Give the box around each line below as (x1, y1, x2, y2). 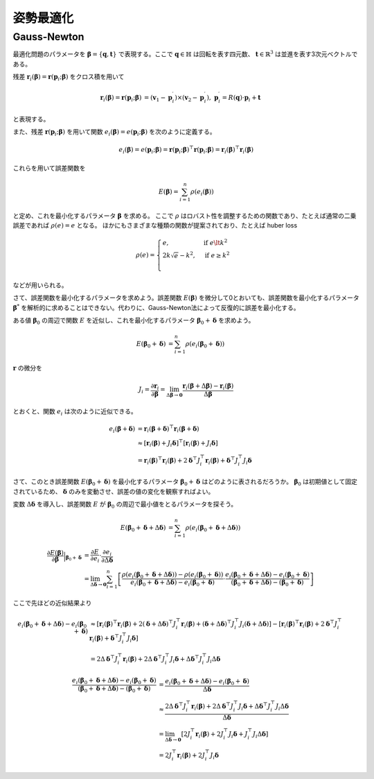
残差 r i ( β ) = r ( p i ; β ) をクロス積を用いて (12, 73, 125, 83)
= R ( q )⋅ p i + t (222, 94, 261, 103)
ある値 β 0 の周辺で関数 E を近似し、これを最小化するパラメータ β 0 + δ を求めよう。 (12, 316, 255, 326)
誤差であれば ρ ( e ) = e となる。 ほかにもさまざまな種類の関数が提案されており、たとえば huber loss (12, 221, 298, 230)
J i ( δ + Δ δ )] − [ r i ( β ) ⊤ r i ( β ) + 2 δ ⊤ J (239, 618, 337, 629)
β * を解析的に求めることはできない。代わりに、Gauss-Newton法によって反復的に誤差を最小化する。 (12, 302, 301, 311)
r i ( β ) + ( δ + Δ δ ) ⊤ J (181, 618, 235, 629)
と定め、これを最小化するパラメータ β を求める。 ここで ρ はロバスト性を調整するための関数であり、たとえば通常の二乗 (12, 212, 357, 220)
